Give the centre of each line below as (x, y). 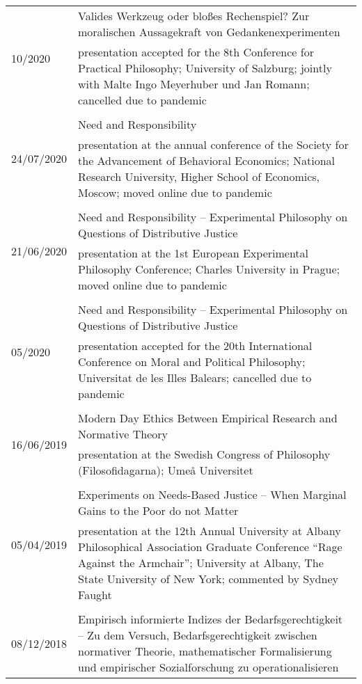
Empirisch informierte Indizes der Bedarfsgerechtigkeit (211, 619)
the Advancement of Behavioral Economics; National (207, 160)
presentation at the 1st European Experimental (194, 253)
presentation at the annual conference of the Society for (213, 144)
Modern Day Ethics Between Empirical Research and (208, 418)
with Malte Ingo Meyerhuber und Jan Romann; (194, 84)
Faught (95, 595)
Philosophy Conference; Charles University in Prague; (209, 269)
